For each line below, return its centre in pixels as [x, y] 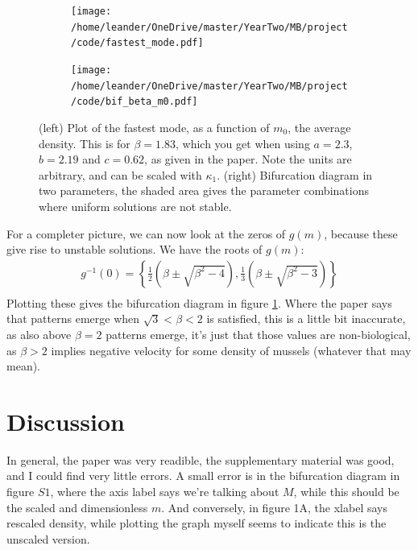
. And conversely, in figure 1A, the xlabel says [274, 507]
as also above [39, 334]
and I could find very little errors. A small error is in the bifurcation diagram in [203, 476]
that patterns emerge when [73, 318]
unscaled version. [48, 538]
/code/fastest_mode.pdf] [137, 43]
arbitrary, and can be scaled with [120, 174]
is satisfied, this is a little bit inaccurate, [306, 318]
